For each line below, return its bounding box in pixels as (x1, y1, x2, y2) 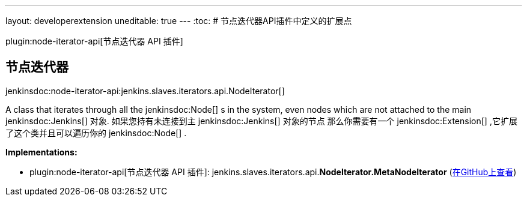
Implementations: (5, 146, 78, 157)
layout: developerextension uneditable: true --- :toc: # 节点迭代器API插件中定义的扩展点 (5, 16, 352, 26)
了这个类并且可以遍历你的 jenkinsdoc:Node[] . (5, 127, 187, 138)
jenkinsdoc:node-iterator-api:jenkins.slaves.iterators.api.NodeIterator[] (5, 85, 285, 96)
